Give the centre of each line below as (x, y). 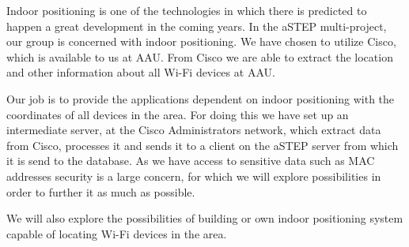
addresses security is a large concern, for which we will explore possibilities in (194, 176)
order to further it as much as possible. (101, 191)
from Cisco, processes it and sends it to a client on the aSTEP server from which (203, 145)
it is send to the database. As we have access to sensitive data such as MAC (191, 161)
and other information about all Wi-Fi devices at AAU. (141, 72)
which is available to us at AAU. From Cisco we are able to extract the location (200, 56)
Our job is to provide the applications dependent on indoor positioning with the (201, 98)
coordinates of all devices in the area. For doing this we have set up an (178, 114)
